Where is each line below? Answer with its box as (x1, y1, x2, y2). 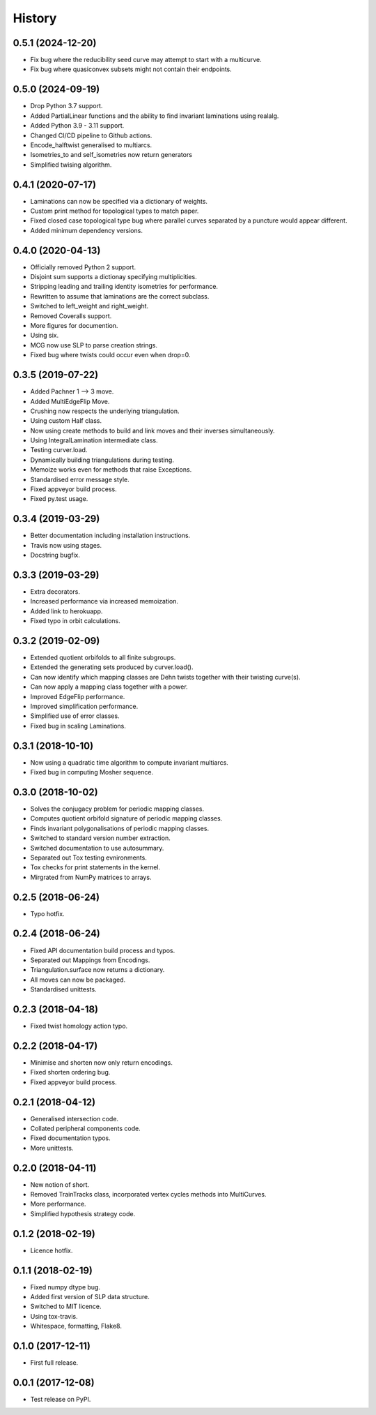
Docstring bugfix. (30, 551, 80, 560)
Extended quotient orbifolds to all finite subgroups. (30, 653, 176, 662)
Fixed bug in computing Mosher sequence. (30, 768, 154, 777)
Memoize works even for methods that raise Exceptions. (30, 465, 192, 474)
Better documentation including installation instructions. (30, 531, 191, 540)
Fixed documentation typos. (30, 1134, 111, 1142)
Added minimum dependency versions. (30, 226, 143, 234)
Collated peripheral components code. (30, 1124, 141, 1133)
